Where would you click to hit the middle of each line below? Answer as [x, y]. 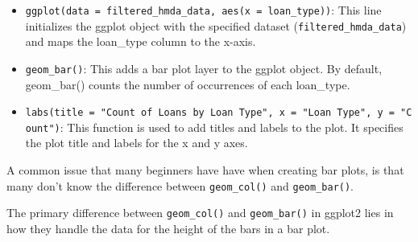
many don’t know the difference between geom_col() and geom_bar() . [180, 185]
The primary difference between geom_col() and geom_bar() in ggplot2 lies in [200, 213]
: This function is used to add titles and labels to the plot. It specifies [232, 127]
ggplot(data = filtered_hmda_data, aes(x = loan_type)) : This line [203, 10]
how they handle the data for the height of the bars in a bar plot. [168, 228]
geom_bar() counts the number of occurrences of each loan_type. [188, 84]
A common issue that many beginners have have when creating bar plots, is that [205, 170]
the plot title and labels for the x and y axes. [137, 143]
